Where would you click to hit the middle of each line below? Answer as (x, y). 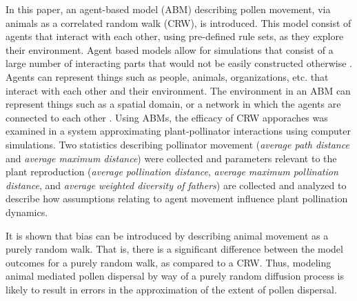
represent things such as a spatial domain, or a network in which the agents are (173, 104)
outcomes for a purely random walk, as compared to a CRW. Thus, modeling (169, 262)
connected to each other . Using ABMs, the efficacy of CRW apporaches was (167, 117)
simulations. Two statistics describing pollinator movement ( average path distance (177, 144)
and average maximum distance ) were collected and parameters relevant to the (171, 158)
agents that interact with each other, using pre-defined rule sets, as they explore (175, 36)
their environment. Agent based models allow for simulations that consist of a (170, 49)
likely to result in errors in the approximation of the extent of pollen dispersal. (171, 289)
